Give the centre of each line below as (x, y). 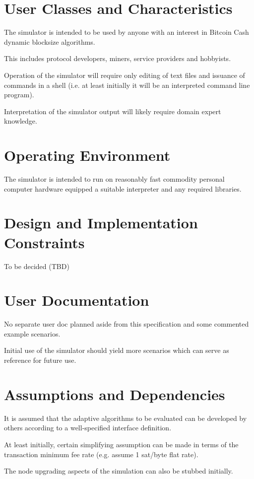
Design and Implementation (101, 223)
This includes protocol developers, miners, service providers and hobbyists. (118, 58)
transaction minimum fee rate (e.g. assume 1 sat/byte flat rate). (101, 454)
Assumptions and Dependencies (115, 394)
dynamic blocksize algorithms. (50, 41)
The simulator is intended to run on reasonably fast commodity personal (114, 179)
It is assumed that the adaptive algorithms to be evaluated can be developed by (126, 418)
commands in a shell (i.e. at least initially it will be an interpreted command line (127, 85)
